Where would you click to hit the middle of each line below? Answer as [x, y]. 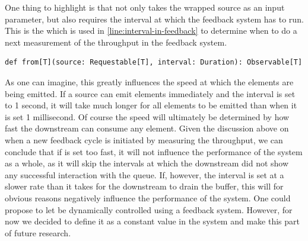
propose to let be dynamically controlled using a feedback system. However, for [149, 209]
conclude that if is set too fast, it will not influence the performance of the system [154, 151]
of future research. [38, 232]
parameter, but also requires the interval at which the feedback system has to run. [154, 19]
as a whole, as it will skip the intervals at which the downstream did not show [147, 163]
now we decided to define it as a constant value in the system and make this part [152, 221]
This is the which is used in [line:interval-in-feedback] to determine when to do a [151, 30]
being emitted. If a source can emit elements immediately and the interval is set [150, 93]
